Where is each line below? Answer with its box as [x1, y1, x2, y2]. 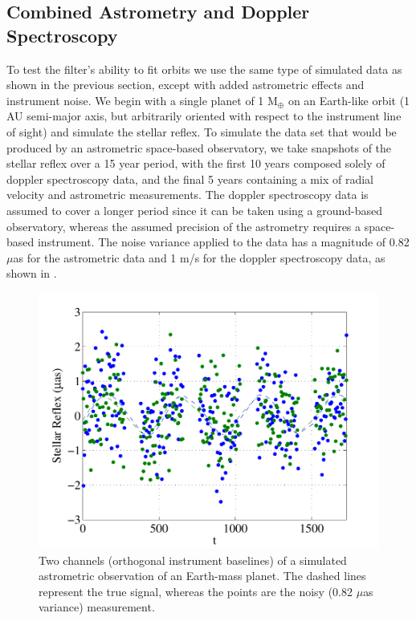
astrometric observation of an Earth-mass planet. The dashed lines [39, 567, 366, 584]
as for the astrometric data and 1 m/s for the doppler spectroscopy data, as [13, 249, 385, 266]
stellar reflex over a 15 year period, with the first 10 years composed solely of [6, 155, 385, 172]
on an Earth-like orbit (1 [288, 91, 410, 108]
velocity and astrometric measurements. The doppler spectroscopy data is [6, 186, 369, 203]
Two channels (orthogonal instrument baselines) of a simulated [39, 551, 347, 568]
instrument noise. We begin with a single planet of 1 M [6, 91, 278, 108]
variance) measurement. [39, 599, 155, 615]
